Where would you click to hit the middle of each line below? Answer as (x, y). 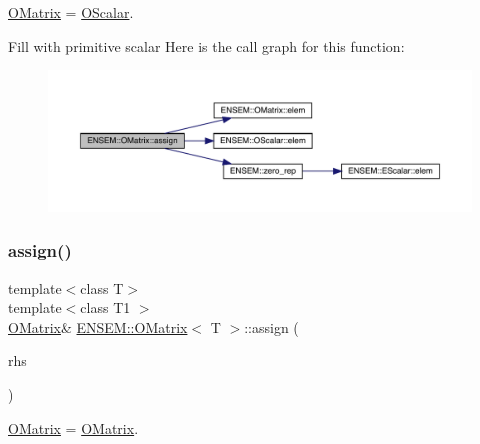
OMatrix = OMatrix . (73, 427)
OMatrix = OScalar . (71, 12)
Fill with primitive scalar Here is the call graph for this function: (206, 45)
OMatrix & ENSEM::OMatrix (98, 326)
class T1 (105, 307)
